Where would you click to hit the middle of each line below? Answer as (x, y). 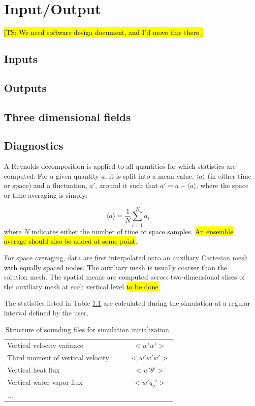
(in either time (229, 175)
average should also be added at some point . (71, 241)
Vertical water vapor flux (45, 382)
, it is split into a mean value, (149, 175)
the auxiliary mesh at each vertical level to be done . (82, 286)
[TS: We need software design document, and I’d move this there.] (104, 32)
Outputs (25, 87)
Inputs (21, 59)
